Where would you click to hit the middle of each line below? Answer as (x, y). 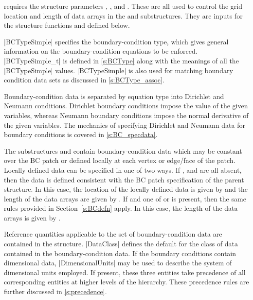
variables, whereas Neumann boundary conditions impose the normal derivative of (126, 115)
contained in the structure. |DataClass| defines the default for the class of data (121, 244)
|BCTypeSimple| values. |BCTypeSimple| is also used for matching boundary (118, 70)
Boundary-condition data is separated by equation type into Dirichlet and (114, 96)
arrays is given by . (32, 217)
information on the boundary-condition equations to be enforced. (101, 51)
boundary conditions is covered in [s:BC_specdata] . (81, 134)
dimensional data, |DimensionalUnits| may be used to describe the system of (118, 263)
